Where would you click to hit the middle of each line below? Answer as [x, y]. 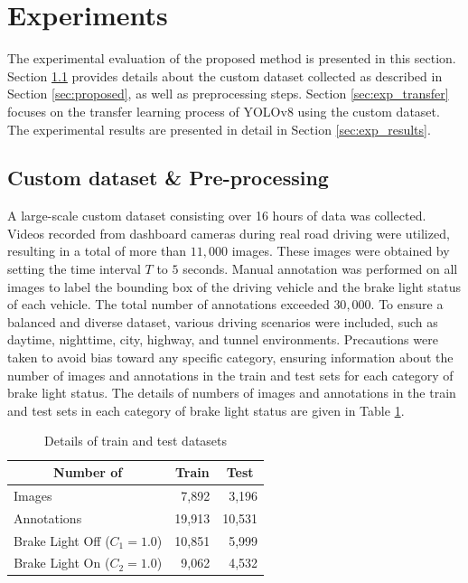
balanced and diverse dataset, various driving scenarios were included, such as [223, 321]
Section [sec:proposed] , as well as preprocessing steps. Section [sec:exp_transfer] [228, 94]
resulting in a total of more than [97, 251]
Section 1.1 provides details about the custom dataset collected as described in [225, 75]
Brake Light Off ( [62, 540]
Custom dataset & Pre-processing [168, 178]
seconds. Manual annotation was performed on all [320, 269]
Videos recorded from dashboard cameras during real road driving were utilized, [229, 233]
